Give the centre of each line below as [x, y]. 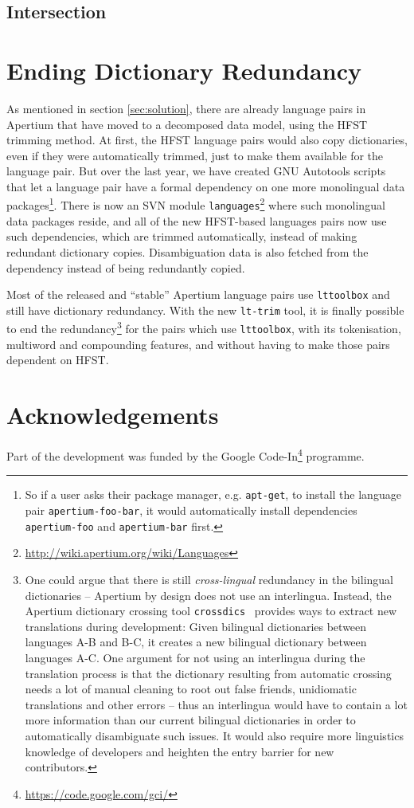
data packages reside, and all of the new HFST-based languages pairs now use [197, 220]
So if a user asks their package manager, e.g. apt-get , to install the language [213, 494]
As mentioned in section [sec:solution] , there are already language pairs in [186, 108]
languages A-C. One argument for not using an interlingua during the [195, 657]
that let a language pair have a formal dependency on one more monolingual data [206, 186]
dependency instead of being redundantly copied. [126, 267]
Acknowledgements [113, 415]
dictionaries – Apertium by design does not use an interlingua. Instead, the [208, 595]
